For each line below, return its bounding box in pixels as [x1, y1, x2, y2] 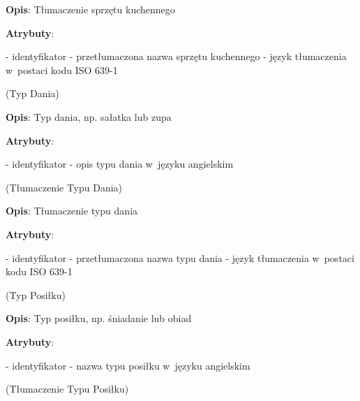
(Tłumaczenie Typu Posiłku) [6, 381, 129, 396]
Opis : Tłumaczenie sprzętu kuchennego [6, 2, 175, 16]
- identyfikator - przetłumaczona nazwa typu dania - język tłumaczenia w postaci [6, 250, 354, 265]
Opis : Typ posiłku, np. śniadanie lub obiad [6, 311, 192, 326]
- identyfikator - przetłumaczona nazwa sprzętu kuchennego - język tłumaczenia [6, 49, 347, 64]
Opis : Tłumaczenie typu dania [6, 203, 138, 218]
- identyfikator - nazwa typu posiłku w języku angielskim [6, 358, 250, 372]
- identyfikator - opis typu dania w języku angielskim [6, 156, 234, 171]
